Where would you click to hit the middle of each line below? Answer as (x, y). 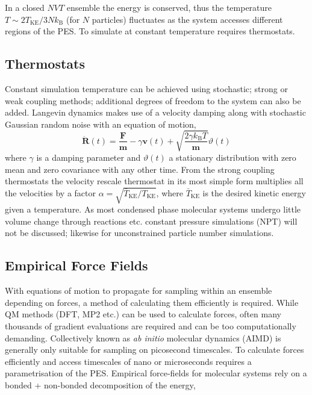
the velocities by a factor (50, 192)
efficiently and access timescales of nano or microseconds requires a (128, 361)
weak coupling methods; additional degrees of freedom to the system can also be (153, 100)
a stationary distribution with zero (232, 157)
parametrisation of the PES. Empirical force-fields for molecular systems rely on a (156, 373)
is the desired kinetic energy (254, 192)
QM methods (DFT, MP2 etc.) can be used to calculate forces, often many (143, 314)
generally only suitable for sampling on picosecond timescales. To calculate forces (154, 350)
